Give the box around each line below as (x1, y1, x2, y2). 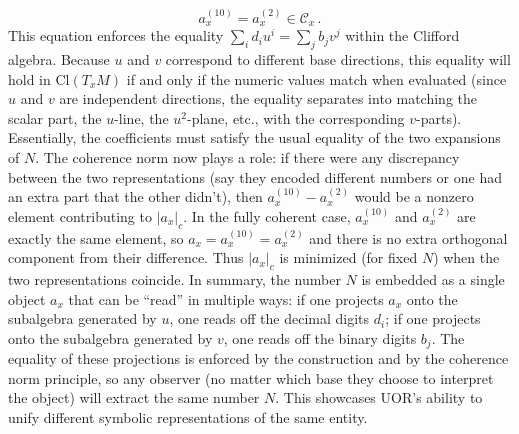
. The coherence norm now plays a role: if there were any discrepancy (35, 147, 460, 167)
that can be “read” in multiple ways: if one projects (68, 288, 384, 309)
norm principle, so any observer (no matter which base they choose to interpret (8, 367, 494, 388)
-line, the (114, 107, 169, 128)
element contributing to (8, 205, 152, 226)
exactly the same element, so (8, 227, 184, 248)
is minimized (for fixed (279, 247, 418, 268)
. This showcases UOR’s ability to (275, 387, 483, 408)
